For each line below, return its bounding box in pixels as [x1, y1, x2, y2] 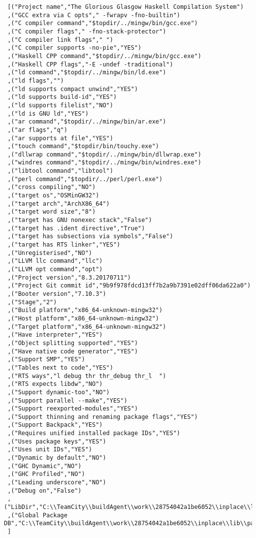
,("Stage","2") [7, 298, 57, 306]
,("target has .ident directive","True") [7, 224, 145, 232]
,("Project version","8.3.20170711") [7, 274, 131, 281]
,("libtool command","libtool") [7, 167, 113, 175]
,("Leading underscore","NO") [7, 479, 106, 486]
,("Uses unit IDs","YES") [7, 446, 92, 453]
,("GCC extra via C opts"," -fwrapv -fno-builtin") [7, 11, 180, 19]
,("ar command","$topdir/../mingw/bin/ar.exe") [7, 118, 166, 126]
